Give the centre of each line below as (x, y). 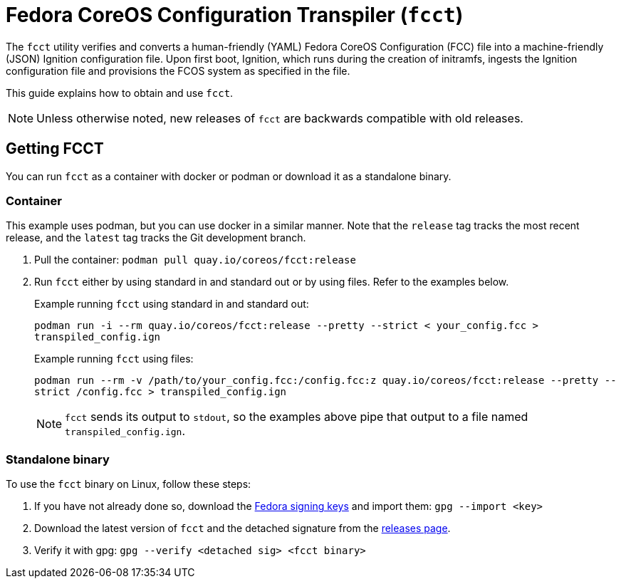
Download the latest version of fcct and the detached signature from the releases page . (242, 528)
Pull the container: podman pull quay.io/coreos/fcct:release (195, 260)
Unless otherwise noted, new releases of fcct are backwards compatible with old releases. (280, 118)
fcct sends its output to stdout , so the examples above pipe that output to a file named (297, 417)
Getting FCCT (55, 149)
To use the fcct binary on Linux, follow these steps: (129, 484)
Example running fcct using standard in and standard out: (172, 304)
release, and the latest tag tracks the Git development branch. (156, 238)
